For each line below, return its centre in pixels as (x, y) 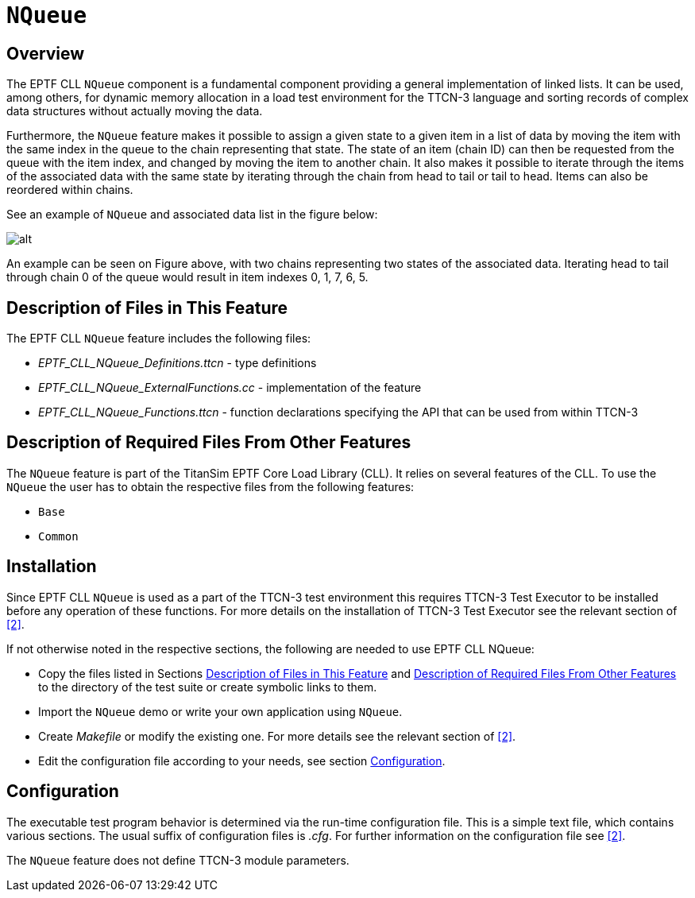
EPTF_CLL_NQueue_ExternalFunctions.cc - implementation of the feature (230, 388)
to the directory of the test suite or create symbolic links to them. (208, 687)
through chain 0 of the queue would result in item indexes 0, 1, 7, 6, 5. (187, 277)
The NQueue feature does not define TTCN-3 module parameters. (178, 860)
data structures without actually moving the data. (135, 111)
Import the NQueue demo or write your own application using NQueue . (220, 711)
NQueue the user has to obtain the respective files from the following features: (210, 486)
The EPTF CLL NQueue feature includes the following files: (159, 339)
